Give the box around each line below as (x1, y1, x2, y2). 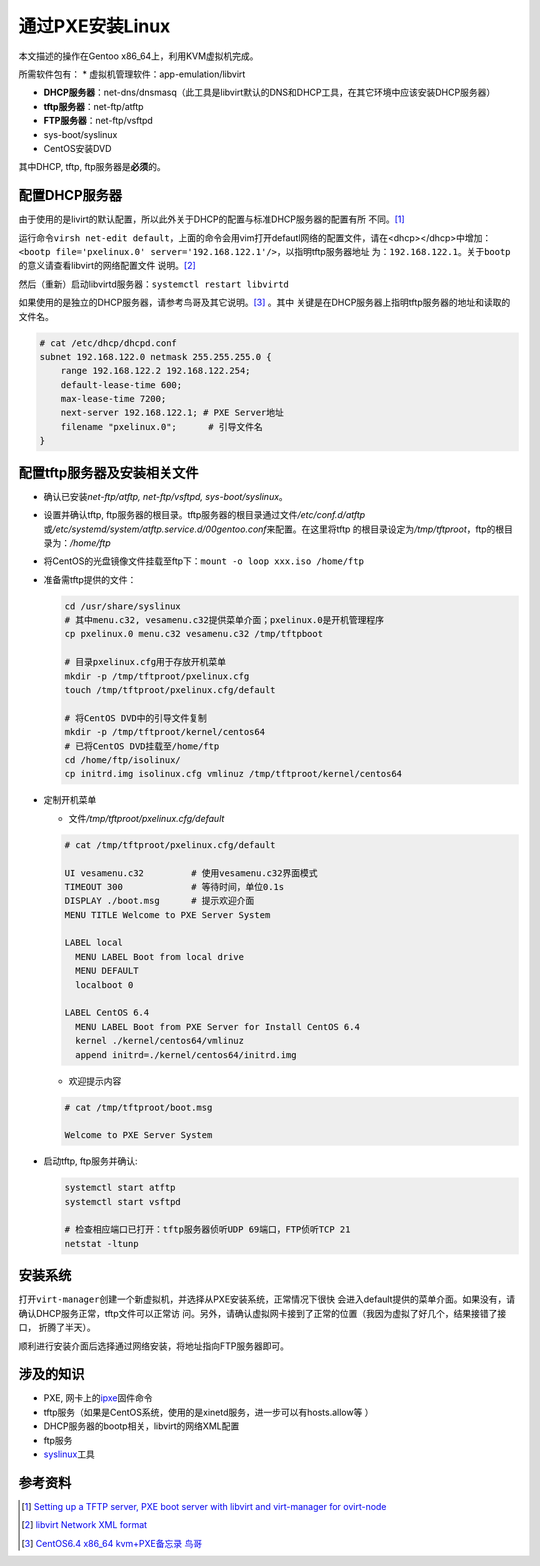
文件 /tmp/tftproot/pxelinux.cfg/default (68, 812, 225, 824)
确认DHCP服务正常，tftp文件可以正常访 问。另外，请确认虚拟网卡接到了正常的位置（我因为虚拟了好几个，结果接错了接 (18, 1307, 507, 1319)
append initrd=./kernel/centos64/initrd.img (75, 1049, 297, 1060)
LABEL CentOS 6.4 (64, 1007, 150, 1019)
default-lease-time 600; (60, 379, 183, 390)
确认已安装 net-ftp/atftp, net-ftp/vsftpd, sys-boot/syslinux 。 (43, 490, 289, 502)
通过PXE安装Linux (18, 15, 171, 37)
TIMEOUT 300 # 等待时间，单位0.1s (64, 881, 285, 892)
